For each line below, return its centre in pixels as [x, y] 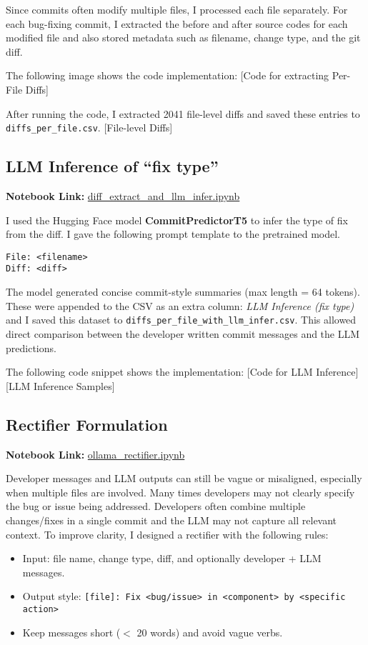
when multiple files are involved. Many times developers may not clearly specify [180, 492]
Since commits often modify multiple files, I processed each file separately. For [177, 9]
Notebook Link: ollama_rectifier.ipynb [95, 454]
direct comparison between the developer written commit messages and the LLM [183, 333]
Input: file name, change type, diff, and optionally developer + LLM [172, 558]
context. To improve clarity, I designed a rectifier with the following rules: [167, 534]
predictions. [31, 347]
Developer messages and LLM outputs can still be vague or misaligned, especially [184, 478]
